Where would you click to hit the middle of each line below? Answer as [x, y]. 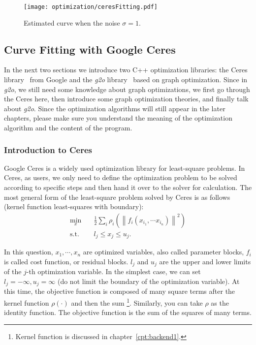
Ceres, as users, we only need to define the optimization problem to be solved [121, 177]
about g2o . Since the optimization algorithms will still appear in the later [115, 108]
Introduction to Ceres [48, 149]
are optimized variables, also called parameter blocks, [163, 252]
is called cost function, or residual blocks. [66, 261]
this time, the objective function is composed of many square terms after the [120, 291]
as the [220, 302]
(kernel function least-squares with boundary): [74, 206]
